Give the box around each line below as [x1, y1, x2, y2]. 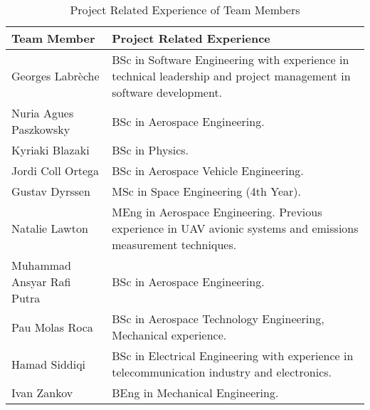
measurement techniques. [112, 236, 237, 253]
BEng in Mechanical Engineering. [112, 384, 279, 401]
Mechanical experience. [112, 327, 227, 343]
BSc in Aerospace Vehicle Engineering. [112, 162, 304, 179]
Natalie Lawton [11, 220, 88, 236]
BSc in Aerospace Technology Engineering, [112, 310, 324, 327]
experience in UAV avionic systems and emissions [112, 220, 359, 236]
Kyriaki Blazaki [11, 142, 90, 158]
